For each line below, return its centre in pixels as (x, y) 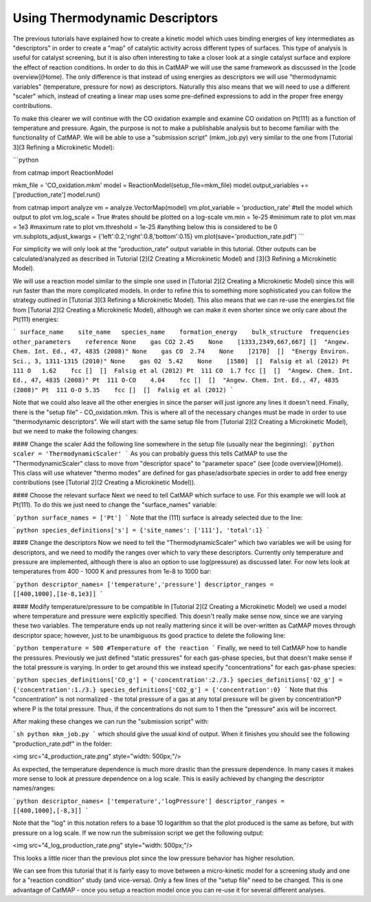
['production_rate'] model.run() (57, 195)
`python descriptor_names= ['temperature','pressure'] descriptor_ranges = (143, 584)
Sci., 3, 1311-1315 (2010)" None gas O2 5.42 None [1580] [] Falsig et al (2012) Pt (181, 361)
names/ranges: (34, 788)
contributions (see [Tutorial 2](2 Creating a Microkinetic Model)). (104, 482)
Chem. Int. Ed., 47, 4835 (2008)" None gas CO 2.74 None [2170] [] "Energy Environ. (181, 352)
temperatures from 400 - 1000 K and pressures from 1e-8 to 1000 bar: (112, 572)
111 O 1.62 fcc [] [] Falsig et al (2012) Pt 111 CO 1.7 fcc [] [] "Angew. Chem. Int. (183, 371)
